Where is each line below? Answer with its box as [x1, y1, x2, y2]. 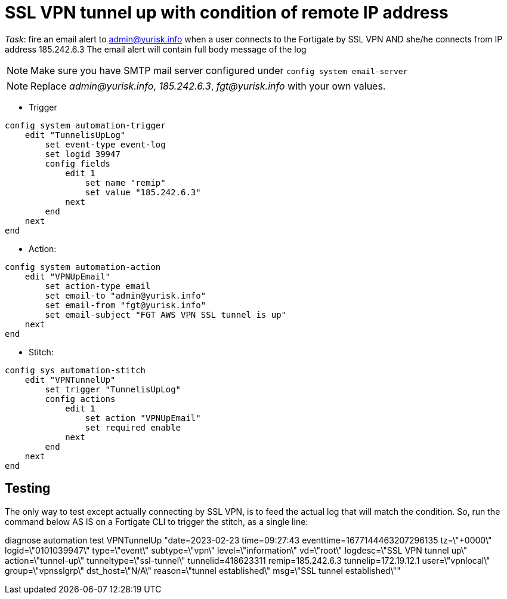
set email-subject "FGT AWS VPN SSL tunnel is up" [45, 309, 287, 320]
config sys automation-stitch [5, 365, 146, 375]
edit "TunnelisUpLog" [24, 130, 126, 140]
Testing [5, 481, 51, 496]
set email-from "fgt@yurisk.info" [45, 300, 206, 310]
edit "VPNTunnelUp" [24, 374, 116, 385]
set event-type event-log [45, 139, 166, 149]
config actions [45, 394, 116, 404]
